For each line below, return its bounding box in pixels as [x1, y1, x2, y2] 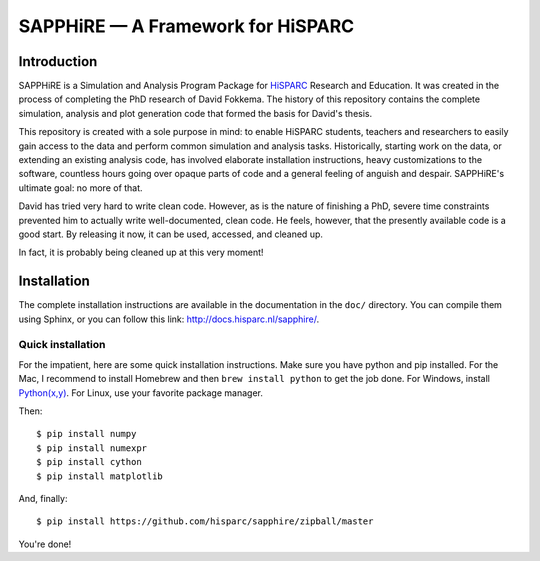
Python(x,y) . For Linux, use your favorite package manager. [18, 386, 264, 399]
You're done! [18, 538, 72, 550]
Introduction [18, 53, 98, 70]
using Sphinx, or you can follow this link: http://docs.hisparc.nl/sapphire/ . [18, 313, 320, 325]
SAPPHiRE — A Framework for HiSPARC [18, 15, 355, 37]
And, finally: [18, 492, 68, 504]
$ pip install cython [36, 456, 142, 468]
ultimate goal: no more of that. [18, 181, 144, 194]
